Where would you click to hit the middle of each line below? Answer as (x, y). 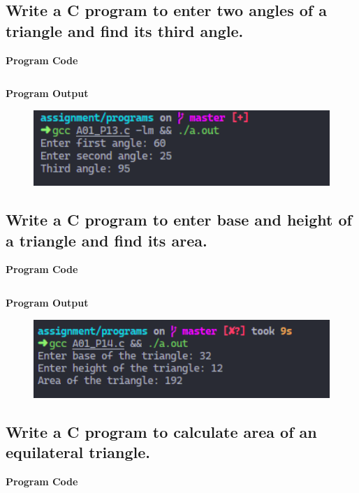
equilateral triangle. (78, 452)
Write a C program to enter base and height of (179, 220)
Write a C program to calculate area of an (161, 431)
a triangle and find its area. (107, 240)
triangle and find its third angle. (125, 30)
